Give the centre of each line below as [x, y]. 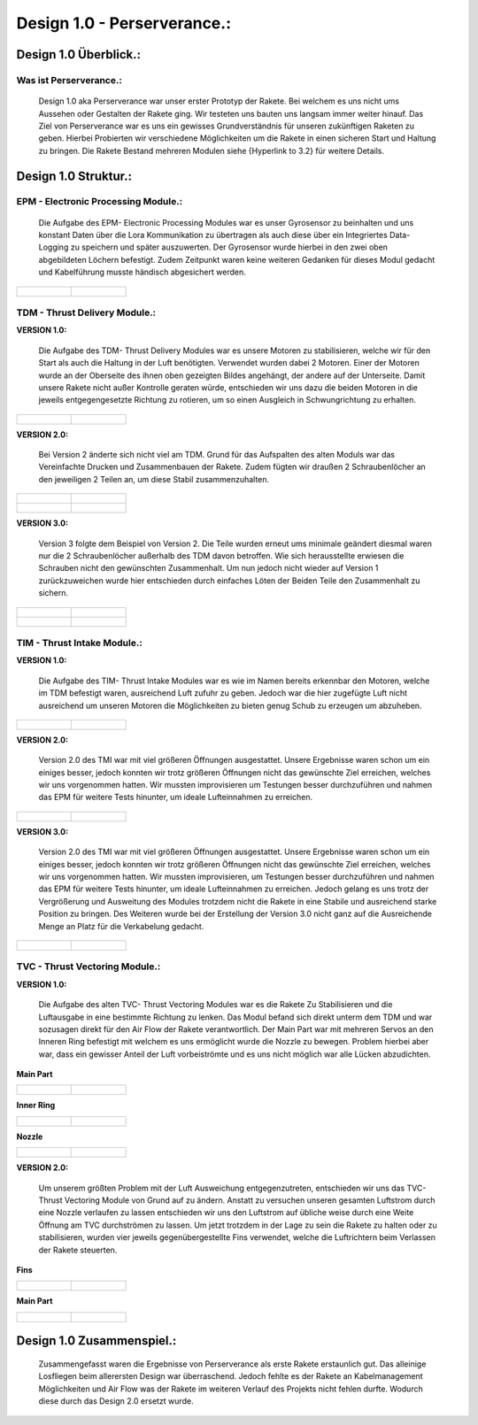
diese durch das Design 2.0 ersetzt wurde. [116, 1401]
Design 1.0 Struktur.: [74, 176]
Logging [54, 247]
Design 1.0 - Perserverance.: [124, 23]
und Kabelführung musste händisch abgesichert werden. [143, 272]
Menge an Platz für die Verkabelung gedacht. [121, 926]
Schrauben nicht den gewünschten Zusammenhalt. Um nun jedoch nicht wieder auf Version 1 [208, 568]
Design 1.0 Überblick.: [79, 54]
